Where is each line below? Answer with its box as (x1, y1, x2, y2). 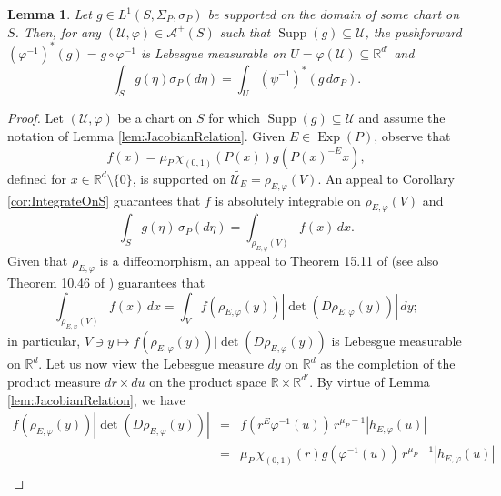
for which (208, 108, 261, 127)
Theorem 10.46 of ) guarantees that (7, 273, 205, 292)
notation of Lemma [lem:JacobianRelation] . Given (7, 127, 286, 146)
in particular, (7, 331, 81, 350)
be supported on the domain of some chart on (207, 5, 460, 23)
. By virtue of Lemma (309, 371, 430, 390)
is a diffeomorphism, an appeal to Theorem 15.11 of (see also (99, 251, 439, 270)
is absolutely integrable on (215, 190, 361, 209)
